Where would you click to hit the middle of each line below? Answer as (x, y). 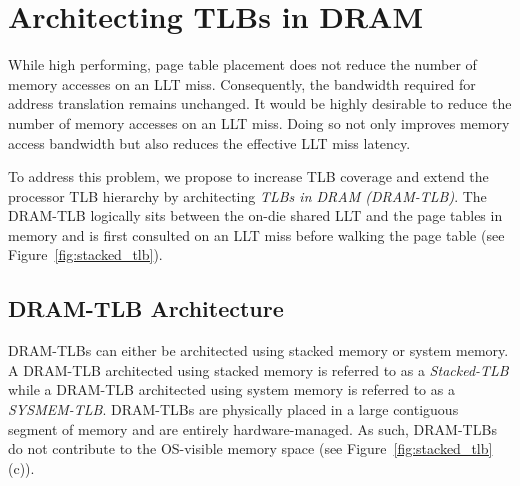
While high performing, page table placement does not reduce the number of (242, 64)
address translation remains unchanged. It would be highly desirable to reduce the (260, 103)
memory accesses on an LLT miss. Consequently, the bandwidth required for (242, 83)
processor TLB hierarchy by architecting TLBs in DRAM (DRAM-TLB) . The (247, 195)
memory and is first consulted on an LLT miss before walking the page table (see (256, 234)
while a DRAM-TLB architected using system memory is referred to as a (231, 389)
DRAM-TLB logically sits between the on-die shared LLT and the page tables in (255, 215)
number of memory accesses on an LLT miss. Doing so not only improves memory (259, 122)
